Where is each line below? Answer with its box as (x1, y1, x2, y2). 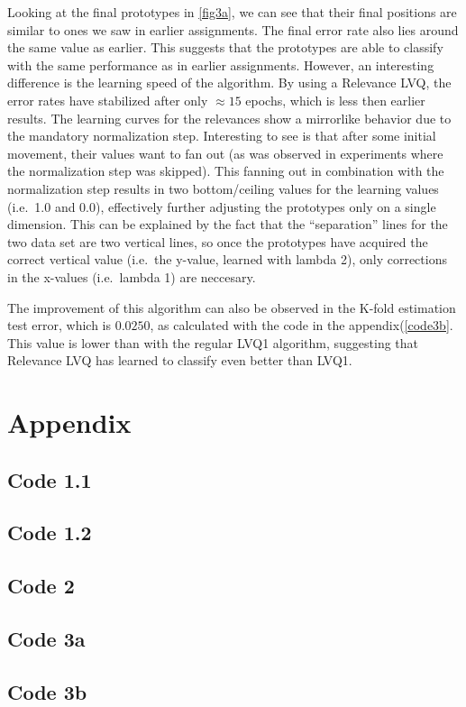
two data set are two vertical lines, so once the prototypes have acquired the (7, 232, 428, 251)
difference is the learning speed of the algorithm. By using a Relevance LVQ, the (7, 73, 452, 92)
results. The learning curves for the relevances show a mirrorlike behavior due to (7, 108, 452, 127)
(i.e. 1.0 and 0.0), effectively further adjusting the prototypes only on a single (7, 197, 436, 216)
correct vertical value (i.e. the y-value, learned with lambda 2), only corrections (7, 250, 447, 269)
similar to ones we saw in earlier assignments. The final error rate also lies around (7, 20, 459, 39)
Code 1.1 (7, 465, 92, 493)
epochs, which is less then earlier (245, 90, 425, 109)
